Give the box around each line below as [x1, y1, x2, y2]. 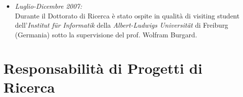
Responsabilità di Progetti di [3, 58, 202, 78]
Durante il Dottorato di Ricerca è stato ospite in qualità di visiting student [15, 10, 240, 20]
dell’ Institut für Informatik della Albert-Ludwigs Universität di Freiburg [15, 20, 228, 30]
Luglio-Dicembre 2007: [15, 1, 82, 11]
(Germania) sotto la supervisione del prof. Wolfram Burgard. [15, 29, 197, 39]
